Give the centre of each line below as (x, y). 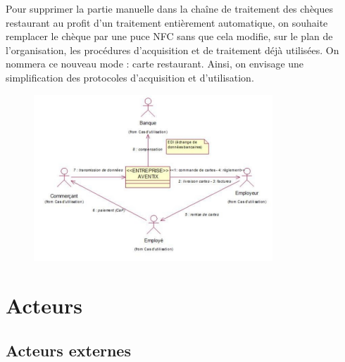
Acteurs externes (68, 350)
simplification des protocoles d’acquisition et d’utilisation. (130, 77)
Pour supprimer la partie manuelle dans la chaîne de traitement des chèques (170, 8)
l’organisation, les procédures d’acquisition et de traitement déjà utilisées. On (172, 50)
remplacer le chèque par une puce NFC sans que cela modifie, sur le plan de (169, 36)
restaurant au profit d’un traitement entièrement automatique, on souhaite (167, 22)
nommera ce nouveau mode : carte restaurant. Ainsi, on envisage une (155, 64)
